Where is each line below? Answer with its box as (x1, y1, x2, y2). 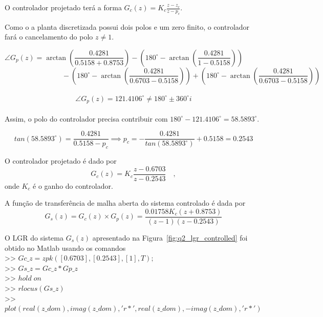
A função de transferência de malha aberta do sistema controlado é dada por (5, 197, 246, 208)
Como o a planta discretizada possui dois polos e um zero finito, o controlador (5, 21, 250, 32)
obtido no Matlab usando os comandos (5, 242, 126, 253)
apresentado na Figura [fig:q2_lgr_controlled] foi (92, 232, 248, 243)
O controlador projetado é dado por (5, 155, 117, 166)
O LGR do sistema (5, 232, 63, 243)
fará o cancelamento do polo (5, 31, 93, 42)
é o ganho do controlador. (33, 180, 113, 191)
